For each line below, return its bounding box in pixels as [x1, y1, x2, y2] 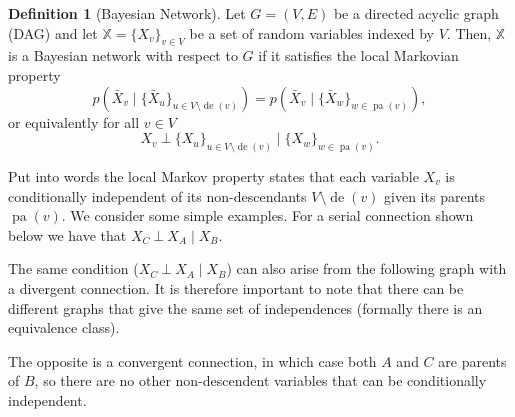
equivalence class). [8, 317, 120, 338]
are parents [438, 350, 507, 371]
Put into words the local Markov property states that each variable [8, 166, 419, 187]
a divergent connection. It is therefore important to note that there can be [8, 278, 464, 298]
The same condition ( [8, 258, 139, 279]
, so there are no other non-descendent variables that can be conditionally [34, 370, 487, 391]
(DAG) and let [8, 22, 98, 43]
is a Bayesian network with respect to [8, 45, 238, 66]
